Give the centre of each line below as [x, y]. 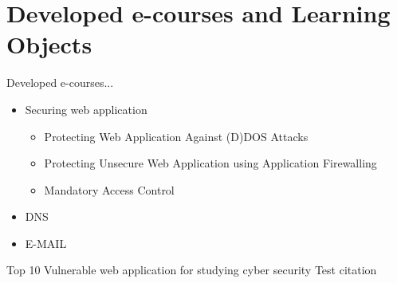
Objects [49, 44]
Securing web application [86, 109]
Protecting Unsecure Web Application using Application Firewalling [210, 163]
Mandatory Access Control [109, 189]
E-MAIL [46, 243]
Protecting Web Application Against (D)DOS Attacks [176, 136]
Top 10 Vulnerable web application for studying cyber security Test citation [192, 270]
